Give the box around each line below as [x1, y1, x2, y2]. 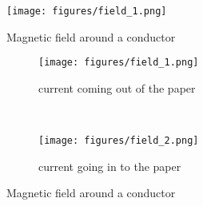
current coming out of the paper [38, 79, 196, 96]
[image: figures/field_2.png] [38, 135, 199, 147]
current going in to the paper [38, 157, 181, 174]
